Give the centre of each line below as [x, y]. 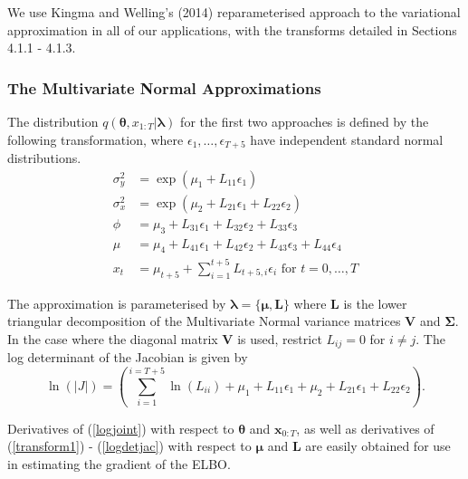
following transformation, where [96, 139]
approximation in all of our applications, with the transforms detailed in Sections [232, 29]
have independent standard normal [347, 139]
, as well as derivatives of [365, 428]
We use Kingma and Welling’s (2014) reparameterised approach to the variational [234, 12]
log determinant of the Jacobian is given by [128, 357]
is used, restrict [280, 338]
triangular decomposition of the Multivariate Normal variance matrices [204, 321]
